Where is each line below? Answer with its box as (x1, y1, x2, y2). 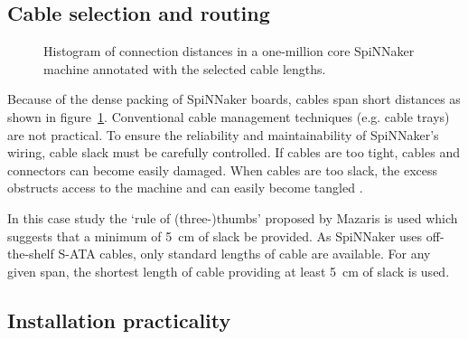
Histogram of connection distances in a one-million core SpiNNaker (43, 42, 415, 61)
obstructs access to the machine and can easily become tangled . (7, 178, 363, 197)
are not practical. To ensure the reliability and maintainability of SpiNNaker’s (7, 125, 439, 144)
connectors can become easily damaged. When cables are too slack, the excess (7, 160, 438, 179)
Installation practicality (7, 306, 231, 334)
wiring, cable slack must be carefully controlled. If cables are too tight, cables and (7, 143, 460, 162)
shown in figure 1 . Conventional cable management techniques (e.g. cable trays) (7, 107, 450, 126)
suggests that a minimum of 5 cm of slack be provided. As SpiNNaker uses (7, 226, 423, 245)
